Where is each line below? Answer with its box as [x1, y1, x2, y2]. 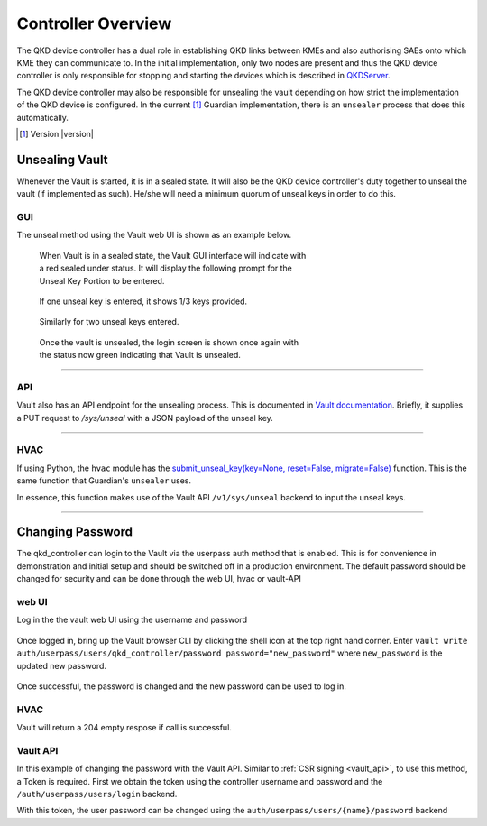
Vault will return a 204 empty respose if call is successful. [16, 722, 232, 733]
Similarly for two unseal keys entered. [39, 317, 179, 327]
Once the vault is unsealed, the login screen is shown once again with [39, 336, 299, 347]
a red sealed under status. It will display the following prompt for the [39, 262, 292, 274]
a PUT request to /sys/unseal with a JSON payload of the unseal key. [16, 412, 274, 423]
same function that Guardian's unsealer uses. [16, 475, 192, 486]
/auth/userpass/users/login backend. [16, 788, 178, 799]
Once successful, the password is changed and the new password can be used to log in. [16, 681, 347, 692]
